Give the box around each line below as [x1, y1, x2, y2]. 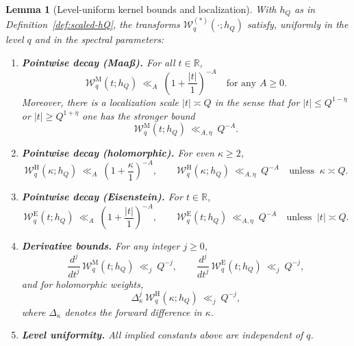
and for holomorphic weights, [21, 276, 144, 291]
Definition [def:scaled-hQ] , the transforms [5, 17, 180, 31]
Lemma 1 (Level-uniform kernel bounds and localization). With [5, 2, 277, 16]
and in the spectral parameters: [34, 32, 164, 46]
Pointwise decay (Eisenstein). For [21, 189, 183, 204]
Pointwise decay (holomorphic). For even [21, 146, 214, 160]
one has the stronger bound [82, 108, 195, 122]
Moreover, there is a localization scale [21, 94, 179, 109]
